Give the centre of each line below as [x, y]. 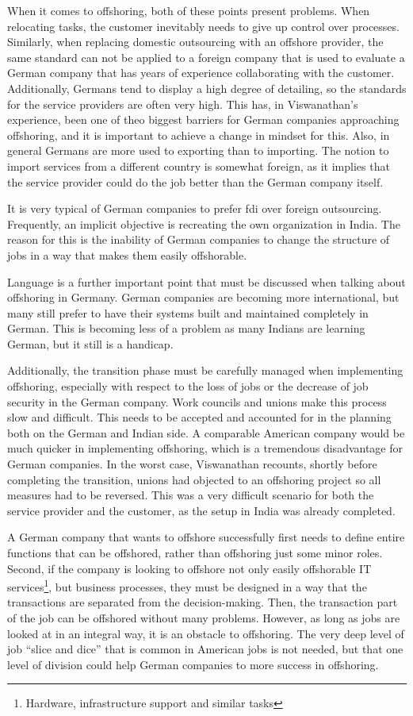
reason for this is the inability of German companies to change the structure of [199, 239]
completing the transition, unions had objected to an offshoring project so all [194, 479]
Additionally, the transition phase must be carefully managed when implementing [205, 370]
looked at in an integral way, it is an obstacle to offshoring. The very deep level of [206, 633]
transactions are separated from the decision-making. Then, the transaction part [203, 602]
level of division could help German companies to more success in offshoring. [193, 664]
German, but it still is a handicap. [90, 343]
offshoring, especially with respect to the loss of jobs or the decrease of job [188, 386]
